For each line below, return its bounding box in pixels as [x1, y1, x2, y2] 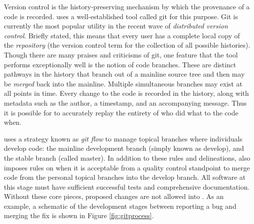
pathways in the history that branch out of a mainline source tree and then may [4, 69, 245, 79]
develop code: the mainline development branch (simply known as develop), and [4, 143, 244, 153]
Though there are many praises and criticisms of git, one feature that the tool [4, 49, 238, 59]
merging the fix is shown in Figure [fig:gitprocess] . [4, 210, 154, 221]
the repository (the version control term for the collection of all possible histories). [4, 40, 251, 50]
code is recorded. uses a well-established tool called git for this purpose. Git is [4, 11, 238, 21]
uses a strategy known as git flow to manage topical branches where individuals [4, 133, 243, 143]
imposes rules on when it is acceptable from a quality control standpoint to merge [4, 162, 250, 172]
